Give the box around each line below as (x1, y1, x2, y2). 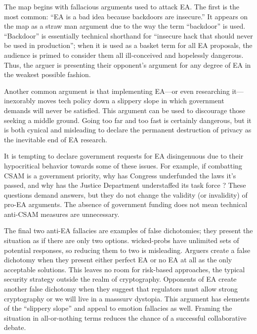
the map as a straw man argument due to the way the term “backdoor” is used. (4, 21, 246, 31)
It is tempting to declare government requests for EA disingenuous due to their (4, 151, 244, 161)
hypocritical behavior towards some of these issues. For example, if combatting (4, 160, 242, 170)
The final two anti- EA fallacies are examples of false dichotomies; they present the (4, 225, 253, 236)
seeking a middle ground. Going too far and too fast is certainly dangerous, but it (4, 115, 252, 125)
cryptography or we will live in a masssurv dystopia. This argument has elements (4, 293, 250, 303)
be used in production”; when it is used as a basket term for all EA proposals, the (4, 40, 253, 50)
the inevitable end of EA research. (4, 134, 107, 144)
